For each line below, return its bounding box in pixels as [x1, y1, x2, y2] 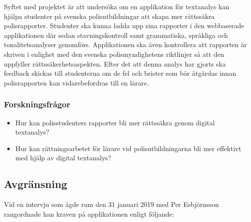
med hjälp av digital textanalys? [15, 153, 111, 163]
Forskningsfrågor [4, 98, 70, 110]
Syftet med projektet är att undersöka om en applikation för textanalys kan [4, 1, 230, 11]
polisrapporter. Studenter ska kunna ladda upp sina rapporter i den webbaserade [4, 20, 244, 31]
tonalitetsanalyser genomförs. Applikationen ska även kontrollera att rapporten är [4, 39, 247, 50]
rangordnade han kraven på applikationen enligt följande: [4, 208, 174, 219]
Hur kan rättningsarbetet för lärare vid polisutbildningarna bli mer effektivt [15, 143, 241, 153]
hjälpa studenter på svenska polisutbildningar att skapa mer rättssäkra [4, 11, 215, 21]
